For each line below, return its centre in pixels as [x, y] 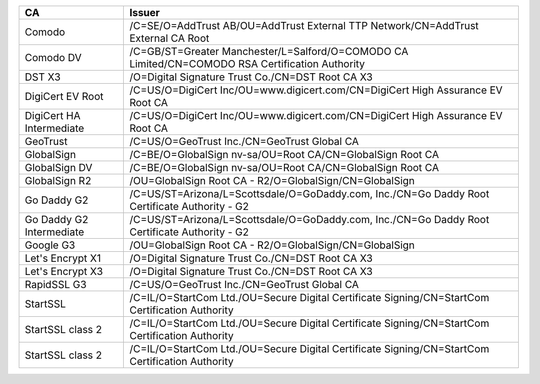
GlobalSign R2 [58, 180]
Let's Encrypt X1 [63, 258]
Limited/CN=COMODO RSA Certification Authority [247, 63]
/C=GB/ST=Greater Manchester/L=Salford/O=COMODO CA [269, 51]
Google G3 [50, 245]
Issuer [144, 12]
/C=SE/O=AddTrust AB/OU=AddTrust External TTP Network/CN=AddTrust [304, 25]
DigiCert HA [52, 115]
